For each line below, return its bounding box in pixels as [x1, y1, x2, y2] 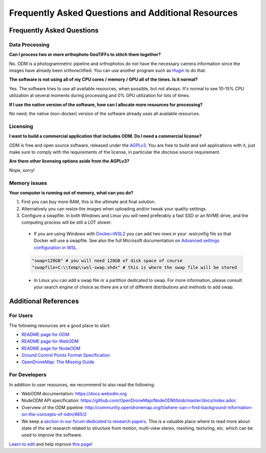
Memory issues [9, 179, 47, 186]
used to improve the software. [21, 432, 82, 438]
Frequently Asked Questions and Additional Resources [9, 7, 238, 18]
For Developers [9, 371, 47, 378]
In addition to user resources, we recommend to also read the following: [9, 382, 155, 387]
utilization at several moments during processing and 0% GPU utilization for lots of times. [9, 93, 191, 99]
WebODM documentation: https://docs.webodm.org [21, 391, 127, 397]
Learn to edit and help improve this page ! [9, 441, 93, 447]
